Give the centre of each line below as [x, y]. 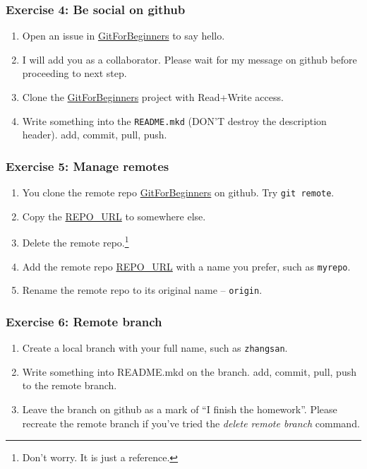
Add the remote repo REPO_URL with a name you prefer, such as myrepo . [186, 266]
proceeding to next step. [74, 73]
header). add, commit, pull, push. [95, 135]
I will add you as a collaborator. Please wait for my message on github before [189, 59]
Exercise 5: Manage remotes [88, 166]
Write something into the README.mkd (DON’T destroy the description [174, 120]
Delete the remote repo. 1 [76, 241]
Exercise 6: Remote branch [84, 321]
